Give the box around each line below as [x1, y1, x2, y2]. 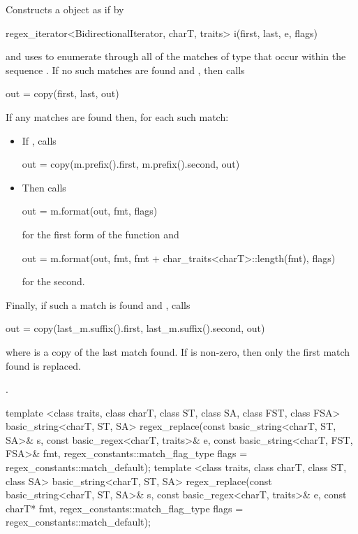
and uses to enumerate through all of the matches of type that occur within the [6, 49, 346, 64]
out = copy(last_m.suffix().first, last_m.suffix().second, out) [6, 321, 265, 335]
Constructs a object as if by [6, 2, 124, 16]
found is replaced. [6, 358, 81, 373]
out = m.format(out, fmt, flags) [22, 203, 158, 218]
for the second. [22, 274, 85, 289]
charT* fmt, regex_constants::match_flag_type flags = [6, 500, 244, 515]
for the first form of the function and [22, 226, 179, 241]
